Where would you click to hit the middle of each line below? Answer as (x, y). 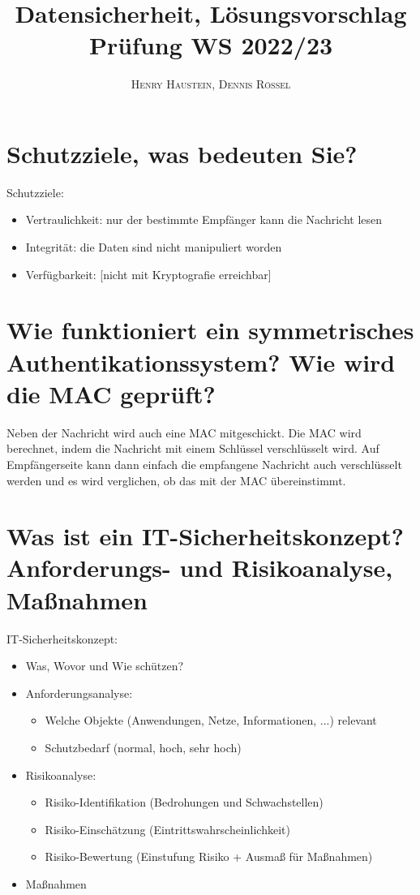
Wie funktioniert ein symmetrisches (210, 330)
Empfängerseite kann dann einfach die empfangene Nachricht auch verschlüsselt (204, 464)
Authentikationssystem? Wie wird (201, 361)
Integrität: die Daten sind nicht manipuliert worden (154, 247)
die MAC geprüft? (111, 393)
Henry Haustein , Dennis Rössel (211, 84)
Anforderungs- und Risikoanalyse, (200, 568)
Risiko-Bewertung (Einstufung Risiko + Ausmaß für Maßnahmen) (209, 856)
